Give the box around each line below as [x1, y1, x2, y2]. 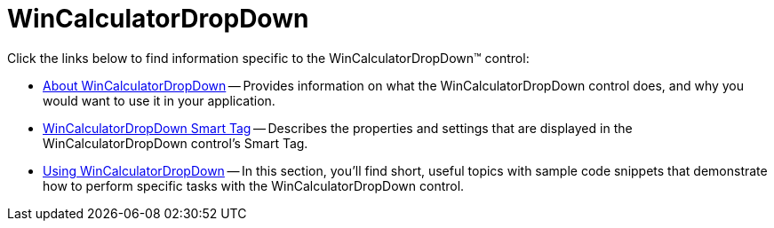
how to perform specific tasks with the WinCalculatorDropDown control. [43, 177, 465, 193]
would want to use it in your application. [43, 92, 275, 108]
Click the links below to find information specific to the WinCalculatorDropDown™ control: [7, 50, 530, 66]
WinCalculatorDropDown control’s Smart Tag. [43, 135, 308, 151]
